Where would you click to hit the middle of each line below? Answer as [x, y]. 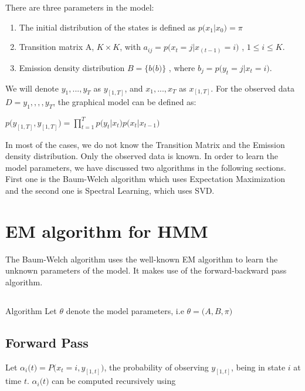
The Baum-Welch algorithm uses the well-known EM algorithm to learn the [142, 259]
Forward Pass [47, 342]
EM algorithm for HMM [107, 230]
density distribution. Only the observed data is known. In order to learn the [142, 156]
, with [130, 47]
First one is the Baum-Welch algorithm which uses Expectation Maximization [145, 179]
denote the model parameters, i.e [125, 310]
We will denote [32, 88]
